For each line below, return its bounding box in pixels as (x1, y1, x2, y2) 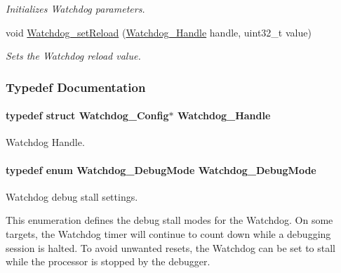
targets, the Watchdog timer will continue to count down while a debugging (6, 227, 331, 241)
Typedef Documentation (6, 78, 146, 95)
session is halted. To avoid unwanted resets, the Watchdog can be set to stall (6, 240, 335, 255)
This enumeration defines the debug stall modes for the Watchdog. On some (6, 213, 333, 227)
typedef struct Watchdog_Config (6, 108, 169, 123)
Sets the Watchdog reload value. (6, 48, 141, 63)
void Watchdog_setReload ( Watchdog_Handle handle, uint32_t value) (6, 25, 312, 39)
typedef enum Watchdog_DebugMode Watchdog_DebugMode (6, 162, 316, 177)
